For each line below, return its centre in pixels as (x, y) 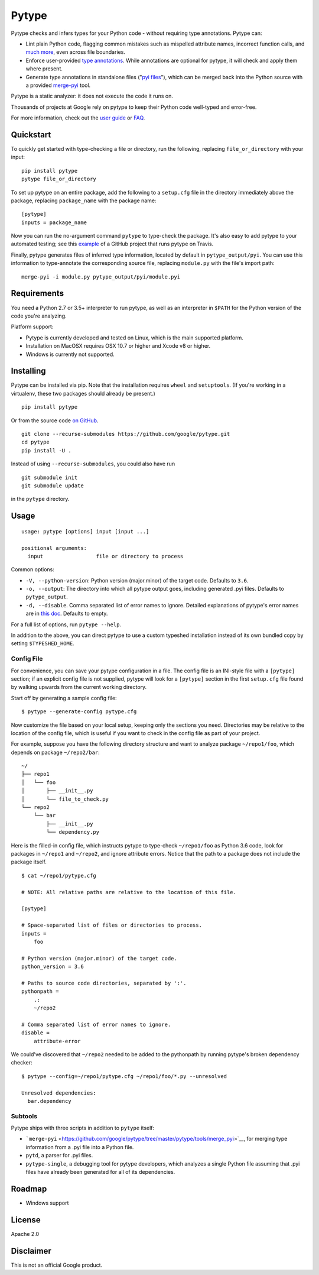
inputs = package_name (54, 222)
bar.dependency (49, 1101)
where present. (44, 69)
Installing (29, 371)
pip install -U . (46, 450)
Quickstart (31, 135)
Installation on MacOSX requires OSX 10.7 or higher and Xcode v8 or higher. (118, 346)
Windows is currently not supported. (70, 354)
